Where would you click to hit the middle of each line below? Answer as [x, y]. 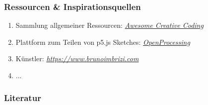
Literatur [23, 97]
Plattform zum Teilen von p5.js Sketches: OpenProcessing [103, 42]
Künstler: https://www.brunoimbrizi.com [77, 58]
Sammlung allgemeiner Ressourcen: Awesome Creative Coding [109, 25]
